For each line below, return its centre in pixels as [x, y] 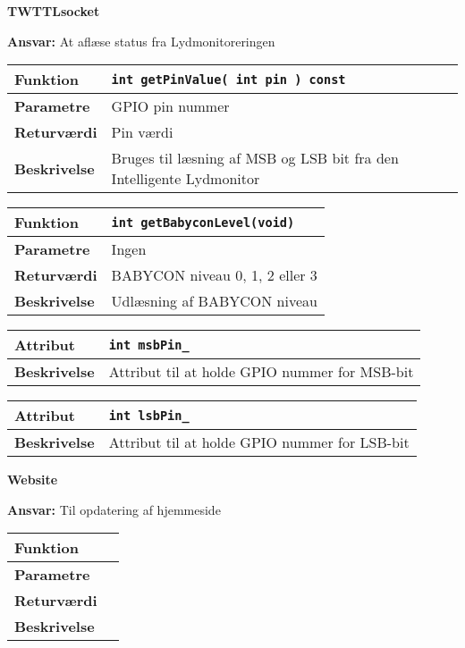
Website [33, 480]
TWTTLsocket [54, 11]
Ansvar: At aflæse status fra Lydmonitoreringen [141, 41]
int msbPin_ [149, 345]
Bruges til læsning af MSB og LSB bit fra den [255, 158]
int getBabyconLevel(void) [203, 222]
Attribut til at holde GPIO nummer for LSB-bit [259, 442]
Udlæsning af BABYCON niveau [214, 301]
